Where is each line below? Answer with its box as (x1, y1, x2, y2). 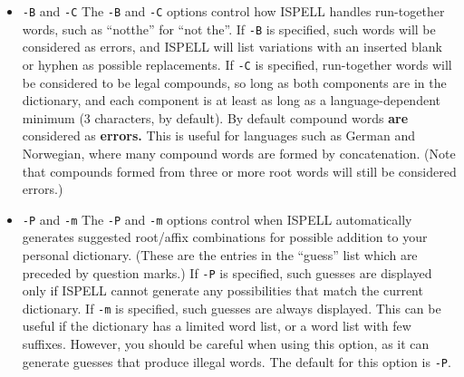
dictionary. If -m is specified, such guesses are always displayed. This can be (22, 298, 441, 317)
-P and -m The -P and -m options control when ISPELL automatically (22, 209, 412, 228)
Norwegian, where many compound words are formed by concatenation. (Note (22, 143, 456, 162)
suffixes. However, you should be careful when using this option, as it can (22, 334, 430, 353)
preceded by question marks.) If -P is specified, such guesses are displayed (22, 263, 432, 282)
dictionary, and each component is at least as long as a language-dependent (22, 91, 440, 110)
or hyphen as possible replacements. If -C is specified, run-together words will (22, 54, 452, 73)
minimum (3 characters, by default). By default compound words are (22, 108, 409, 127)
